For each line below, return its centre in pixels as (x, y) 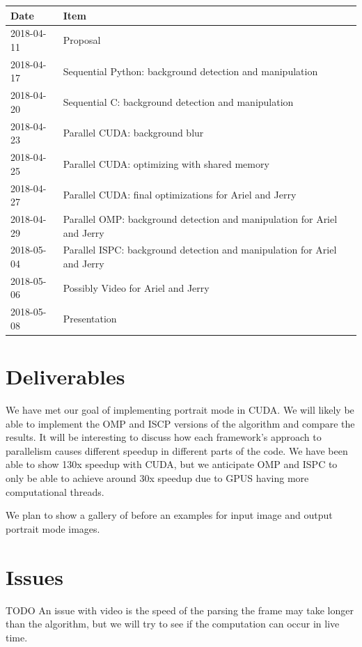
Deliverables (65, 376)
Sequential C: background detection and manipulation (178, 102)
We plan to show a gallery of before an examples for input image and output (169, 515)
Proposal (82, 40)
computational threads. (55, 491)
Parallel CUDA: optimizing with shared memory (166, 163)
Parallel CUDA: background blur (133, 133)
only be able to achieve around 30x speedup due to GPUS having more (157, 478)
